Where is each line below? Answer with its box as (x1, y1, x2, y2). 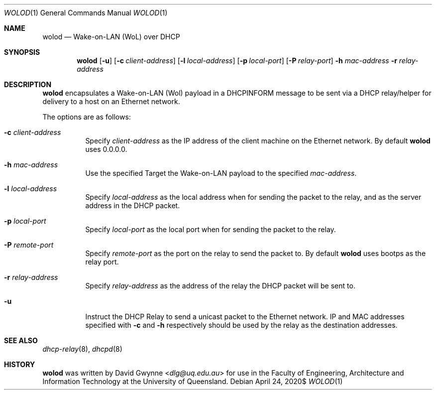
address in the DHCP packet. (85, 201, 180, 210)
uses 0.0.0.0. (85, 145, 127, 153)
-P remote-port (4, 241, 54, 249)
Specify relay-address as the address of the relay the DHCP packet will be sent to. (85, 281, 355, 290)
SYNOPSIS (4, 48, 40, 56)
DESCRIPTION (4, 80, 52, 89)
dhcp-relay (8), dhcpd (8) (42, 345, 122, 353)
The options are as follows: (42, 113, 131, 121)
